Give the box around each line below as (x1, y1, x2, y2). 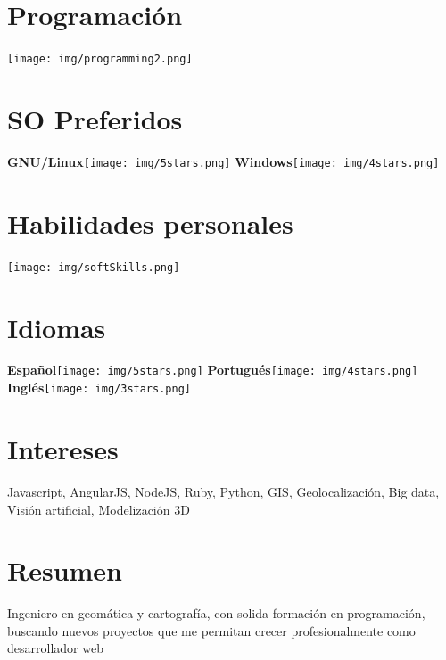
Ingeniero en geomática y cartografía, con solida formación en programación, (7, 604, 425, 623)
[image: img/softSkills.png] (7, 260, 180, 274)
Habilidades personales (7, 204, 293, 241)
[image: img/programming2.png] (7, 53, 193, 66)
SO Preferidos (7, 100, 183, 136)
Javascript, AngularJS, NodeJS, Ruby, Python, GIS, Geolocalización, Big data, (7, 482, 440, 500)
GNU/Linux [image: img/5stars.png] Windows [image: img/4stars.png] (7, 152, 440, 170)
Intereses (7, 430, 119, 466)
